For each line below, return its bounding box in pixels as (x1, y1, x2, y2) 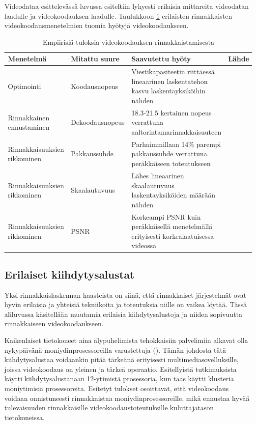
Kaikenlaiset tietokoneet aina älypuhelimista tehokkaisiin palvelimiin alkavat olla (4, 335, 248, 345)
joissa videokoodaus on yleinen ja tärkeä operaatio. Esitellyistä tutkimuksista (4, 364, 237, 374)
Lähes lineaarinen (131, 170, 184, 180)
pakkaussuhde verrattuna (131, 148, 207, 159)
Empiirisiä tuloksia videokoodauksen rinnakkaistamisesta (43, 36, 214, 47)
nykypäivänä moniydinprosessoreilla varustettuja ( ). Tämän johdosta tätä (4, 344, 226, 355)
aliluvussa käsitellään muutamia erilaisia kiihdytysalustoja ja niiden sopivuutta (4, 309, 243, 319)
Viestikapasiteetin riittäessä (131, 66, 215, 77)
